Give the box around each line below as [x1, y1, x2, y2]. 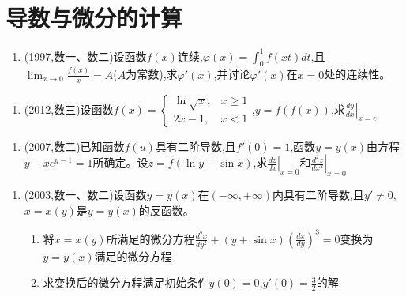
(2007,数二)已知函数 [24, 137, 125, 154]
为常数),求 [126, 66, 178, 82]
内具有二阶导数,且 [273, 186, 364, 202]
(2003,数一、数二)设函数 [24, 186, 147, 202]
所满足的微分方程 [106, 230, 195, 246]
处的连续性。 [324, 66, 391, 82]
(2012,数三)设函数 [24, 100, 114, 117]
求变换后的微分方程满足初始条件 [43, 274, 209, 291]
